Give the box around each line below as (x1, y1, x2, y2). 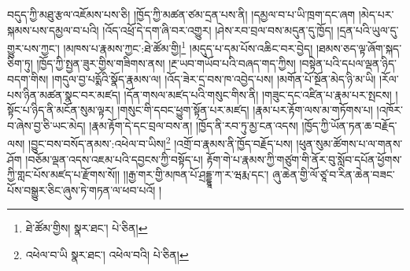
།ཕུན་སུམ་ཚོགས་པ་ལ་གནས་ (296, 135, 403, 152)
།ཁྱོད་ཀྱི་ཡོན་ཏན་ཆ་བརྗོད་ (301, 117, 397, 133)
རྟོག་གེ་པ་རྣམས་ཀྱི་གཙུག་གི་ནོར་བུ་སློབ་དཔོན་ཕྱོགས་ (206, 150, 402, 167)
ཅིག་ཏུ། (7, 55, 33, 72)
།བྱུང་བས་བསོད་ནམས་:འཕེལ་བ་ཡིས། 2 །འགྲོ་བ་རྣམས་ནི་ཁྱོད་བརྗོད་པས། (28, 133, 293, 152)
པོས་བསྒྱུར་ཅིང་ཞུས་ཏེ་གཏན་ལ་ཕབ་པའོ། (7, 181, 156, 198)
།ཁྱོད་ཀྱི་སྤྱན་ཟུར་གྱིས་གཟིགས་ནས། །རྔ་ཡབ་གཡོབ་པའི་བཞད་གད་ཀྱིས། (36, 55, 296, 72)
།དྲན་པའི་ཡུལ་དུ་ (337, 21, 399, 38)
